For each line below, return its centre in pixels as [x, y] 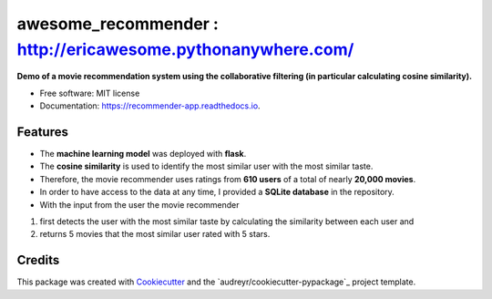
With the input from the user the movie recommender [140, 204]
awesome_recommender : [118, 24]
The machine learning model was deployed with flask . [143, 154]
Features [42, 132]
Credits [38, 260]
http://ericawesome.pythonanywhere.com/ [185, 49]
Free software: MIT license [90, 93]
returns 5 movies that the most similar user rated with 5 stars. [155, 234]
